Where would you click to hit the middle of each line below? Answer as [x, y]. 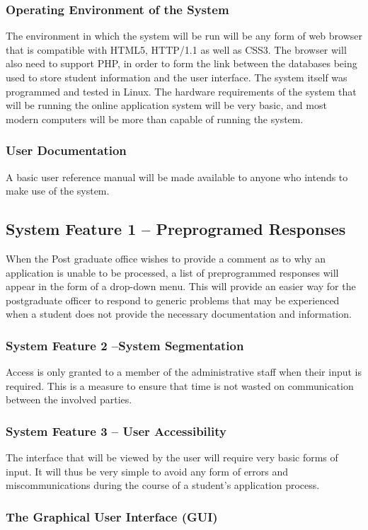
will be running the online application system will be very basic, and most [166, 105]
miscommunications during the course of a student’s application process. [163, 485]
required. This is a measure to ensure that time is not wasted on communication [180, 385]
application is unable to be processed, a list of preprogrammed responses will [172, 272]
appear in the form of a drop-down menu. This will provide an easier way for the [181, 286]
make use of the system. [58, 191]
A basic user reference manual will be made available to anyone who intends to [177, 177]
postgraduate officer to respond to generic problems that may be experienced [173, 300]
